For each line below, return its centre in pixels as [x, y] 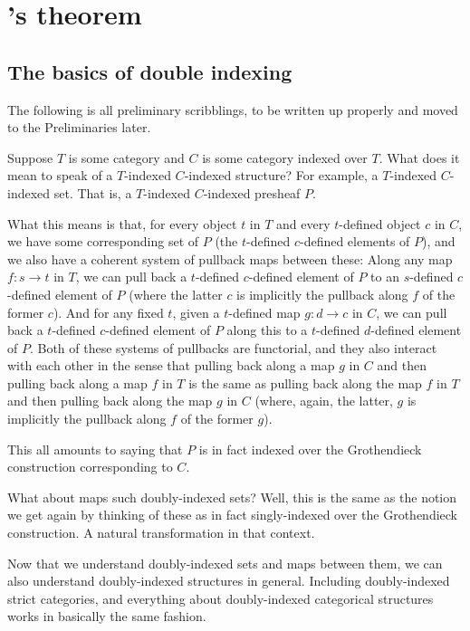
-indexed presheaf [252, 192]
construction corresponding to [90, 467]
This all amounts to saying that [95, 449]
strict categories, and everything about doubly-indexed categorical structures [221, 598]
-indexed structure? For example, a [281, 175]
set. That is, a [93, 192]
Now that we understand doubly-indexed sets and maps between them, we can [225, 563]
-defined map [264, 312]
